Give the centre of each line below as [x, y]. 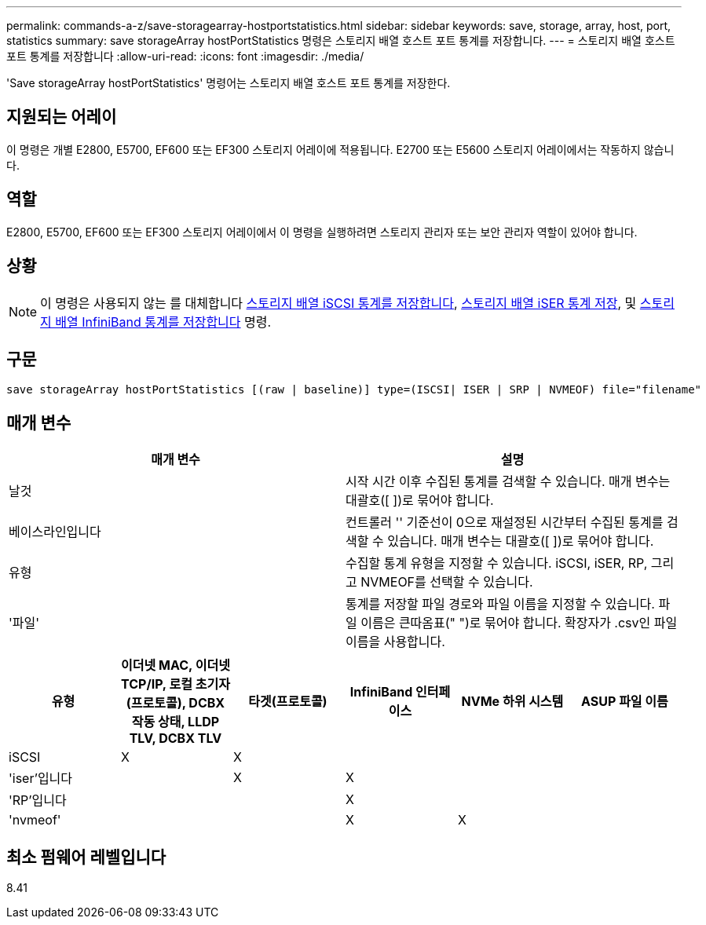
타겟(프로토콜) [288, 702]
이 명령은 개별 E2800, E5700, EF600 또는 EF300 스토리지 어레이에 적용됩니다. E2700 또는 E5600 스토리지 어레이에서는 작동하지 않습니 [340, 149]
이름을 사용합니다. [395, 642]
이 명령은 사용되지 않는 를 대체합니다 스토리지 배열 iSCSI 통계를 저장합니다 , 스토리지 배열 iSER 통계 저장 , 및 [338, 303]
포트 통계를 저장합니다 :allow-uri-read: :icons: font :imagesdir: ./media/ [185, 56]
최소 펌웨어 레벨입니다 [86, 857]
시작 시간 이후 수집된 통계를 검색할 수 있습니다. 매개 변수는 [508, 482]
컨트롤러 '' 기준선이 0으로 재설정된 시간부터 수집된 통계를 [505, 523]
